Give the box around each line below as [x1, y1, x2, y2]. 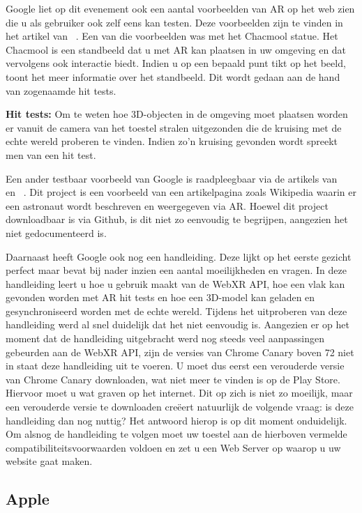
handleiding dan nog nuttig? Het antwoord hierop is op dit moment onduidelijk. [6, 413, 347, 427]
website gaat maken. [6, 454, 93, 468]
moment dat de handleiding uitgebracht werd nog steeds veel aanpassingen [6, 331, 324, 346]
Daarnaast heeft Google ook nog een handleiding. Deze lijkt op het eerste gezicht [6, 249, 352, 263]
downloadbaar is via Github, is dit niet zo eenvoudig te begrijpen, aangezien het [6, 212, 348, 227]
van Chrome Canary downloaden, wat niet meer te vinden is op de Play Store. [6, 372, 340, 386]
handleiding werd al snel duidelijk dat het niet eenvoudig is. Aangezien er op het [6, 317, 349, 332]
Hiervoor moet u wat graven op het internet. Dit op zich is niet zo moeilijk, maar [6, 385, 353, 400]
